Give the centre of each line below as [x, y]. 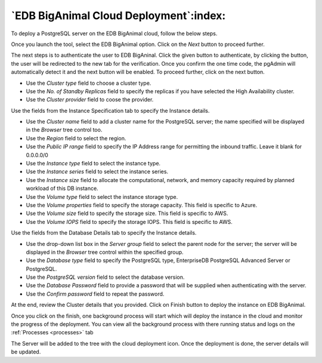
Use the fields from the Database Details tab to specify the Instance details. [104, 233]
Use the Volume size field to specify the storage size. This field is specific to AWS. [127, 213]
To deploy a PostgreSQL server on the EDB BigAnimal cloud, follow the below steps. [114, 33]
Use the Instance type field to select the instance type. [93, 164]
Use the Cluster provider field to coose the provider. [90, 100]
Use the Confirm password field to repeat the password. [95, 294]
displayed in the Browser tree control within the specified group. [105, 252]
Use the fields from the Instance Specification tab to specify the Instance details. [110, 110]
